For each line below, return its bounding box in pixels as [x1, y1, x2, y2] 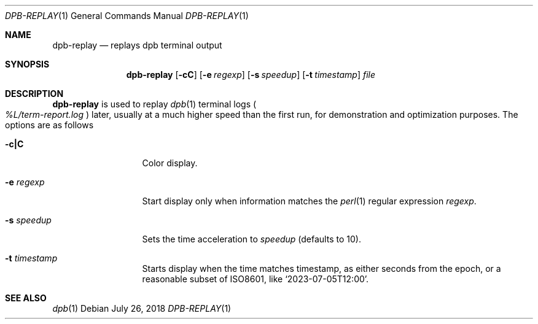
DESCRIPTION [5, 88, 64, 99]
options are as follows [5, 120, 94, 130]
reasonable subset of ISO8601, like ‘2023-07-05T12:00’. [142, 274, 369, 284]
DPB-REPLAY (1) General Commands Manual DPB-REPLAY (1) [5, 10, 249, 21]
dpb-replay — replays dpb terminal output [52, 40, 222, 50]
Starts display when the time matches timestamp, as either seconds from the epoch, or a [142, 263, 501, 274]
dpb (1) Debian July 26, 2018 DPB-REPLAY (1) [52, 303, 232, 314]
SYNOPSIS [5, 59, 50, 69]
